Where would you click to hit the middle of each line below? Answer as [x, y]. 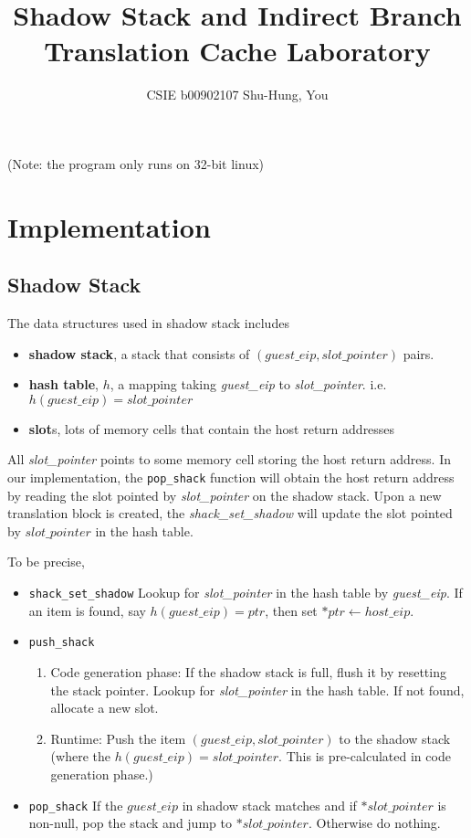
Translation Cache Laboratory [237, 51]
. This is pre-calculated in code [365, 756]
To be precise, [46, 562]
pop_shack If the [76, 805]
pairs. [419, 353]
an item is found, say [87, 610]
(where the [80, 756]
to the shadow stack [395, 738]
